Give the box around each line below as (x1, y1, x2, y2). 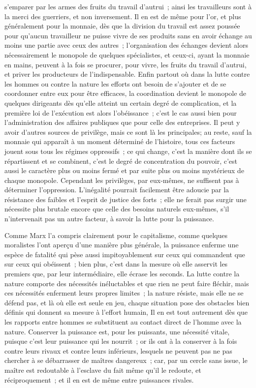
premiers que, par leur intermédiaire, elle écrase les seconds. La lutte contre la (4, 269, 240, 279)
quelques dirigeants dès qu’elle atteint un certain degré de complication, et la (4, 97, 237, 108)
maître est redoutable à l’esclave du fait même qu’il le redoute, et (4, 364, 201, 375)
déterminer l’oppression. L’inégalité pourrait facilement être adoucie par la (4, 184, 229, 195)
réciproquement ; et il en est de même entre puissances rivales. (4, 374, 194, 385)
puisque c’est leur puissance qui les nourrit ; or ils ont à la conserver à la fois (4, 336, 237, 346)
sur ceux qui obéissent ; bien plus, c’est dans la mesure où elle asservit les (4, 259, 228, 269)
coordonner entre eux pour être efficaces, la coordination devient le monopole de (4, 88, 247, 98)
